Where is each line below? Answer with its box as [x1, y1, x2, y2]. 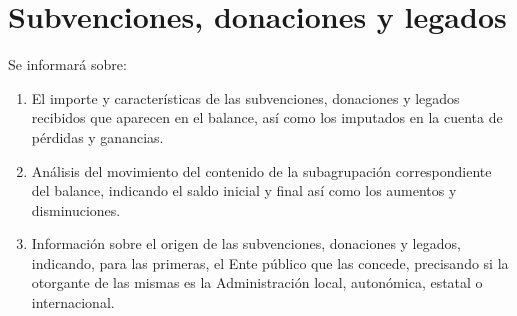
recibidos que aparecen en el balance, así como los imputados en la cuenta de [31, 107, 503, 128]
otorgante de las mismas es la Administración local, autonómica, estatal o [31, 272, 483, 293]
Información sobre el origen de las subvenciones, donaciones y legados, [31, 233, 461, 254]
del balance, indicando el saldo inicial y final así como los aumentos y [31, 180, 457, 201]
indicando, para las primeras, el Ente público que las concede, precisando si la [31, 252, 509, 273]
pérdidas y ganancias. [31, 126, 164, 147]
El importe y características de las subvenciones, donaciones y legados [31, 87, 460, 108]
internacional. [31, 292, 115, 313]
